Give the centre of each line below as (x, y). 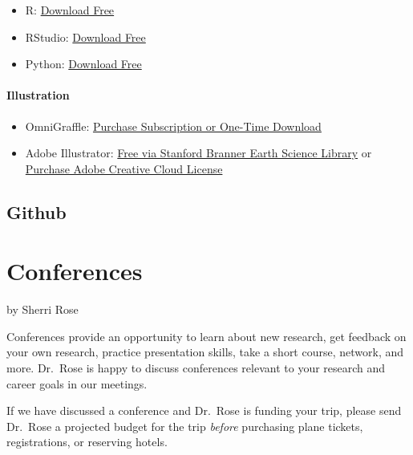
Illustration (38, 95)
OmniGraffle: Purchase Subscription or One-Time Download (173, 126)
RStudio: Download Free (85, 37)
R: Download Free (70, 10)
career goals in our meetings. (77, 383)
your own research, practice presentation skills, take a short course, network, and (205, 352)
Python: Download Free (83, 64)
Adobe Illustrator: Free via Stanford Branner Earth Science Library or (198, 153)
